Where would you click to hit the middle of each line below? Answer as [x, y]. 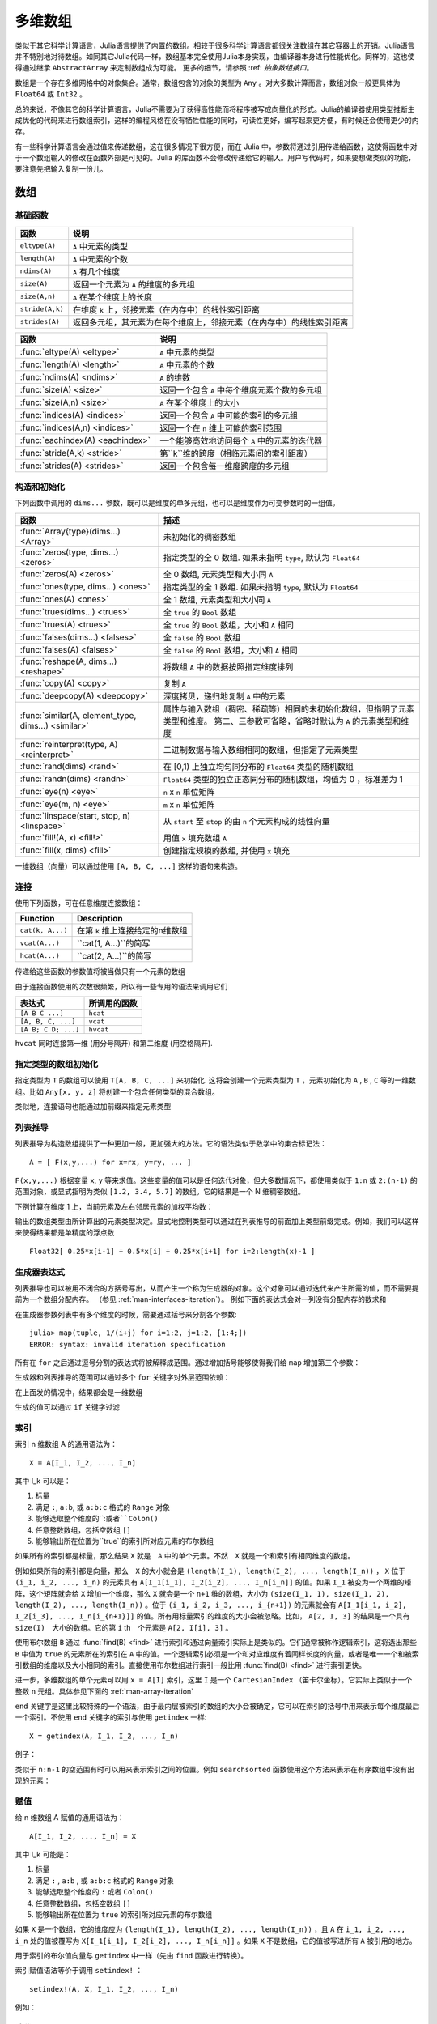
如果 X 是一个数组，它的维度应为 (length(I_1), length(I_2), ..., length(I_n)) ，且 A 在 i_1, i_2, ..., [210, 1929]
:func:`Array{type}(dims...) [70, 531]
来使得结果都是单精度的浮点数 [65, 1233]
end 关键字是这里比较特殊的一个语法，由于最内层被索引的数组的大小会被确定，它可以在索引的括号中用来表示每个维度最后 [217, 1706]
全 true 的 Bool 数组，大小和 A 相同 [229, 625]
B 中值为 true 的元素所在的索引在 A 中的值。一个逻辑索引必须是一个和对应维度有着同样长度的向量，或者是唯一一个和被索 [217, 1654]
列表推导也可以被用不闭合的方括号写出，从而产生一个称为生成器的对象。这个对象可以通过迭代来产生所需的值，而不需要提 [217, 1288]
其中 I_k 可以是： [43, 1481]
